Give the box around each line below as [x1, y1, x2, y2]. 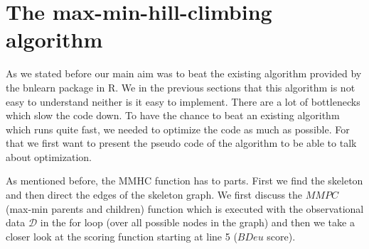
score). [267, 228, 296, 243]
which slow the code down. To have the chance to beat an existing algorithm [6, 108, 340, 123]
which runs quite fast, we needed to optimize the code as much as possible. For [6, 121, 350, 136]
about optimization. [6, 149, 92, 164]
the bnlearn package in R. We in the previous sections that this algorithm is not [6, 79, 355, 94]
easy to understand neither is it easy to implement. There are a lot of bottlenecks [6, 94, 360, 109]
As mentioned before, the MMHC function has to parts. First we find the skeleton [6, 173, 363, 188]
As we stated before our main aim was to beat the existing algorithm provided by [6, 66, 362, 81]
